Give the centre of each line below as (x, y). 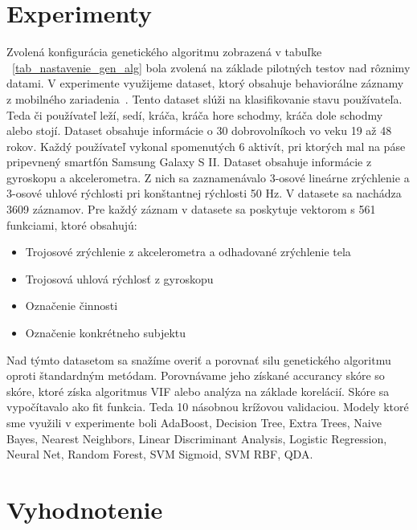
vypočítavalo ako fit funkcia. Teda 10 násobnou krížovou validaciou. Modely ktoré (208, 407)
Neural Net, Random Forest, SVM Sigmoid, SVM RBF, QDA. (160, 454)
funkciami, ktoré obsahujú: (72, 224)
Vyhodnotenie (85, 509)
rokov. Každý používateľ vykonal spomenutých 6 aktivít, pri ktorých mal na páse (206, 146)
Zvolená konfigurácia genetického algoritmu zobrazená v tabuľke (164, 52)
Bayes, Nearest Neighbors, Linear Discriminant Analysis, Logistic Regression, (197, 438)
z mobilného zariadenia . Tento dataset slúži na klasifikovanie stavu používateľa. (204, 98)
